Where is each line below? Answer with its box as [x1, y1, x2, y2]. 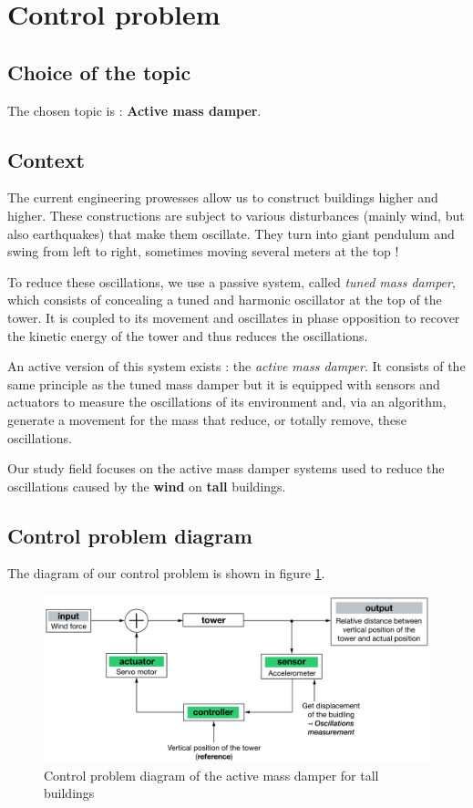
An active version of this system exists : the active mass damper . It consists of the [7, 357, 466, 376]
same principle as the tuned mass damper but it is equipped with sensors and [7, 374, 440, 393]
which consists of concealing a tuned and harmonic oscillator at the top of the [7, 290, 442, 309]
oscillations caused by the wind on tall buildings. [7, 476, 286, 495]
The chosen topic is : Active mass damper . [7, 100, 262, 119]
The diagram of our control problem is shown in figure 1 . [7, 564, 325, 583]
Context [7, 145, 85, 173]
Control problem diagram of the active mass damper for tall [44, 765, 379, 784]
